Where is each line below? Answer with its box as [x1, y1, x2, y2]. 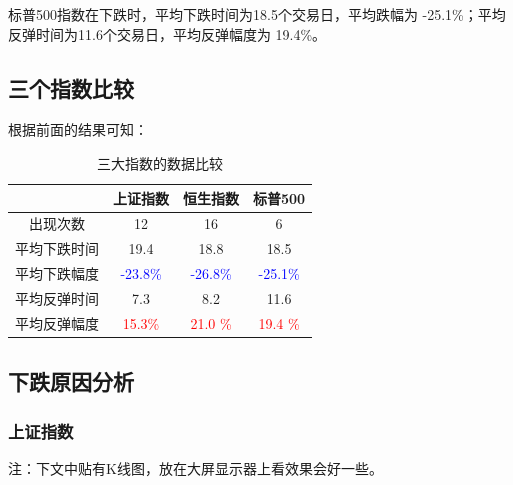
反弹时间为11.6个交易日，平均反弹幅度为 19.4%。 [8, 23, 327, 44]
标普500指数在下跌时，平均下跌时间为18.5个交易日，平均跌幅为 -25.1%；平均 [8, 4, 506, 24]
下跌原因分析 [8, 366, 134, 397]
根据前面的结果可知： [8, 119, 148, 140]
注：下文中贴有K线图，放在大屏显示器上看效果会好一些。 [8, 457, 383, 478]
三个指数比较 [8, 72, 134, 103]
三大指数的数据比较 [97, 152, 224, 173]
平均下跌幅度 [15, 263, 99, 284]
